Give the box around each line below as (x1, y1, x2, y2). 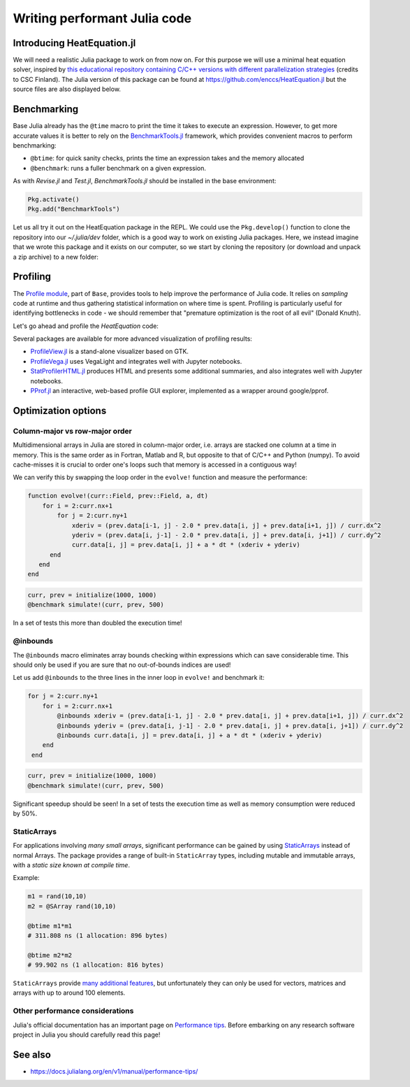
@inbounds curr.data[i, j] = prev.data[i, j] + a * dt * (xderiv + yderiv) (57, 731, 323, 739)
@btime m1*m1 (27, 922, 73, 930)
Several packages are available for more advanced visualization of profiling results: (13, 334, 253, 343)
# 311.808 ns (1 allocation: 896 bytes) (27, 931, 168, 939)
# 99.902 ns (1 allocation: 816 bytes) (27, 961, 164, 969)
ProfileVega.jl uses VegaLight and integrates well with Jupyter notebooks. (30, 357, 242, 365)
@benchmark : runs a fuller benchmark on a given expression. (30, 164, 206, 172)
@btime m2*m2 (27, 951, 73, 959)
